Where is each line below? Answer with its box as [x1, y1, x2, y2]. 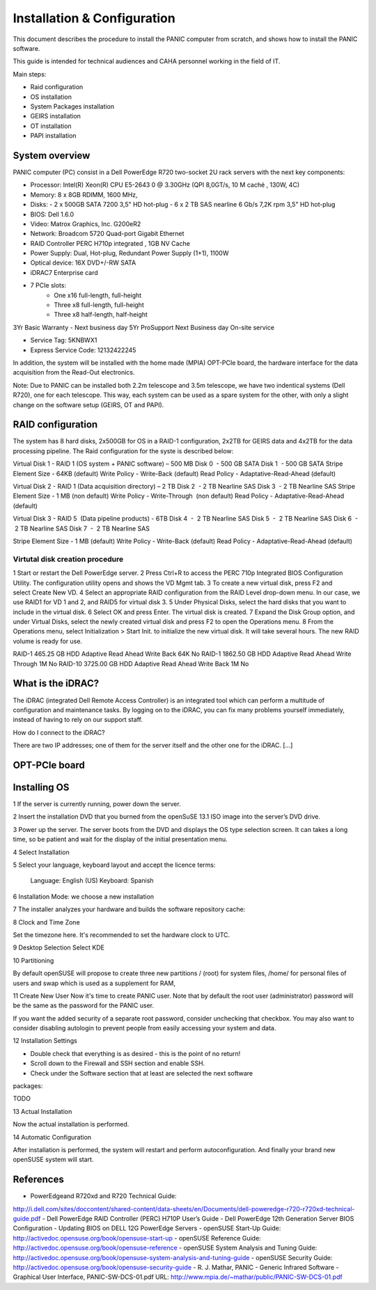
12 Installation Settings [13, 1037, 78, 1045]
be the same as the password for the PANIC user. [13, 1001, 155, 1009]
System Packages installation [30, 102, 115, 111]
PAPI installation [30, 132, 77, 140]
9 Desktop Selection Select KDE [13, 943, 104, 952]
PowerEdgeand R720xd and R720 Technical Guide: [30, 1192, 177, 1200]
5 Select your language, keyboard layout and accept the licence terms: [13, 860, 216, 869]
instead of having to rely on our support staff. [13, 716, 143, 724]
